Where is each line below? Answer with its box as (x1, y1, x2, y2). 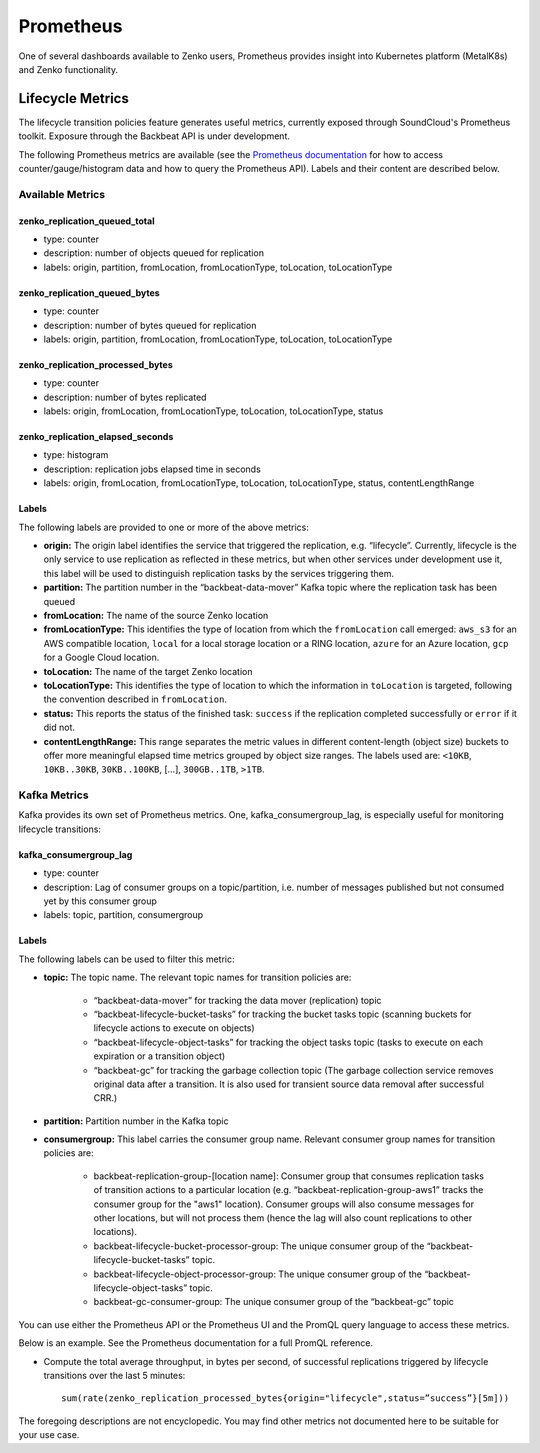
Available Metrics (18, 187, 105, 201)
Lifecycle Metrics (18, 90, 129, 107)
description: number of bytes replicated (43, 391, 207, 403)
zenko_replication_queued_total (18, 215, 155, 227)
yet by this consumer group (43, 895, 157, 907)
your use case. (18, 1429, 80, 1441)
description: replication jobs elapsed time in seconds (43, 463, 262, 475)
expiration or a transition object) (93, 1050, 226, 1062)
